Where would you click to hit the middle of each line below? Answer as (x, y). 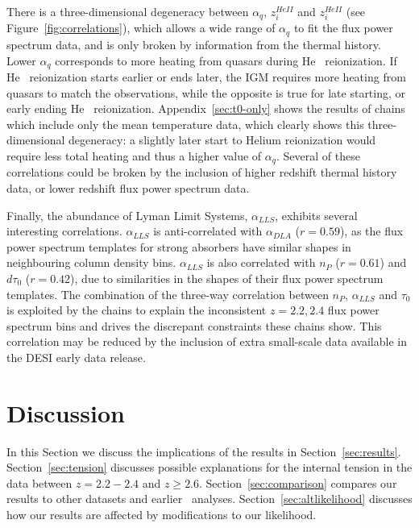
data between (39, 482)
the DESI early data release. (76, 357)
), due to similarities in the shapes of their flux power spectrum (227, 278)
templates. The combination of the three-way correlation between (168, 294)
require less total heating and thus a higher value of (134, 155)
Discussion (66, 412)
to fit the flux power (343, 28)
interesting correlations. (64, 231)
